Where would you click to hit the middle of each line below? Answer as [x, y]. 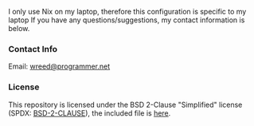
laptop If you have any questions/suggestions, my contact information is [127, 20]
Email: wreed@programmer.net [59, 66]
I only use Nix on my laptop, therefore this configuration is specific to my [127, 12]
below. [19, 28]
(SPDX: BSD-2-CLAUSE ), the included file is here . [90, 113]
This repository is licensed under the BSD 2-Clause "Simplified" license [125, 104]
